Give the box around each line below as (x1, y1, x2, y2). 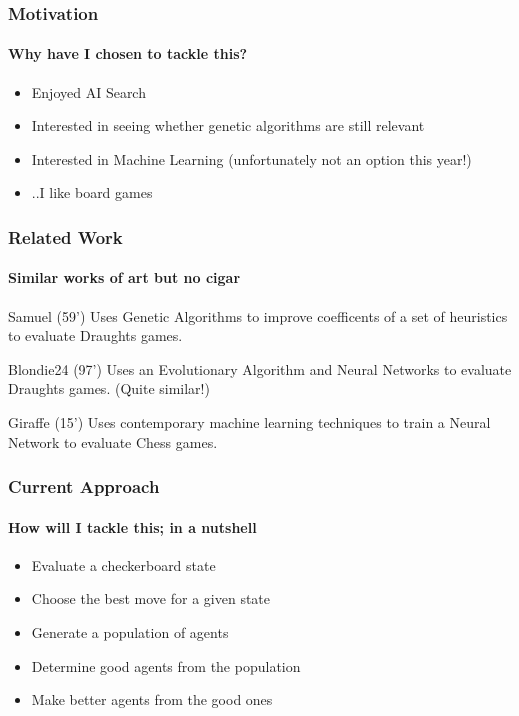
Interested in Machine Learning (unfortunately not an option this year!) (31, 148, 472, 169)
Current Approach (8, 474, 160, 499)
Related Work (8, 224, 123, 249)
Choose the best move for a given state (31, 588, 271, 609)
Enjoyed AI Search (31, 81, 146, 102)
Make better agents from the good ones (31, 689, 273, 710)
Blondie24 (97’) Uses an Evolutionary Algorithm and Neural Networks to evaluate (8, 358, 512, 379)
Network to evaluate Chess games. (8, 431, 218, 452)
